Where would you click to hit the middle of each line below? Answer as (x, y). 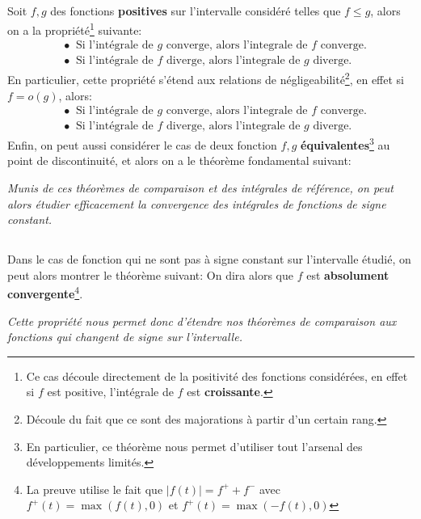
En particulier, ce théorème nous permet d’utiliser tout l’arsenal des (194, 446)
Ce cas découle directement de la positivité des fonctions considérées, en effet (217, 376)
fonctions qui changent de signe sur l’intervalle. (125, 337)
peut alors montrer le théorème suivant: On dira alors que (150, 274)
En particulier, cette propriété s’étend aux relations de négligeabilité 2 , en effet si (206, 78)
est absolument (348, 274)
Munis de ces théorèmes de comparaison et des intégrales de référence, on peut (200, 188)
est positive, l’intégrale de (110, 392)
